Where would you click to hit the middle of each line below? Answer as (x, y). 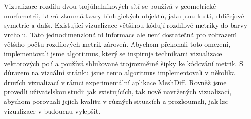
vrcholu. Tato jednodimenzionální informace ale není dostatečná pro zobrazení (120, 34)
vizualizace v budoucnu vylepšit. (52, 110)
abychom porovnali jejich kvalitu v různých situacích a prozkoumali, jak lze (116, 101)
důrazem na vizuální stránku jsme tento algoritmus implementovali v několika (120, 73)
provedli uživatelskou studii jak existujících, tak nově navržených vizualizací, (118, 92)
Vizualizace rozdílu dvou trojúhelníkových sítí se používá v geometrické (110, 6)
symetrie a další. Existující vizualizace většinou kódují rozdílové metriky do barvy (126, 25)
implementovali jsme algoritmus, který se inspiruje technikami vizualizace (113, 53)
